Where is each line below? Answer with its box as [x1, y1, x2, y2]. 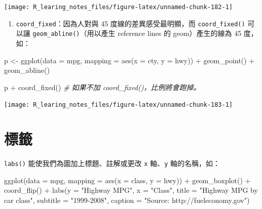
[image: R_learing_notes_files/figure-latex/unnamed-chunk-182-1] [4, 4, 233, 11]
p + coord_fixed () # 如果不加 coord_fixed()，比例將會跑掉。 [4, 81, 201, 92]
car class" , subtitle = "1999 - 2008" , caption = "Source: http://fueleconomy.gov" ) [4, 194, 250, 205]
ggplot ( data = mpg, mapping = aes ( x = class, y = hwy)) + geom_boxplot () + [4, 175, 251, 185]
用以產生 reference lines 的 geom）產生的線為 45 [87, 28, 242, 38]
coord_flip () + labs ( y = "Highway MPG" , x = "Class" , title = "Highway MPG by [4, 185, 258, 195]
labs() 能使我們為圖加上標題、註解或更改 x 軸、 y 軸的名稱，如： [4, 158, 220, 169]
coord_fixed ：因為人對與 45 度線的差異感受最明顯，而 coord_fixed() [16, 18, 245, 28]
